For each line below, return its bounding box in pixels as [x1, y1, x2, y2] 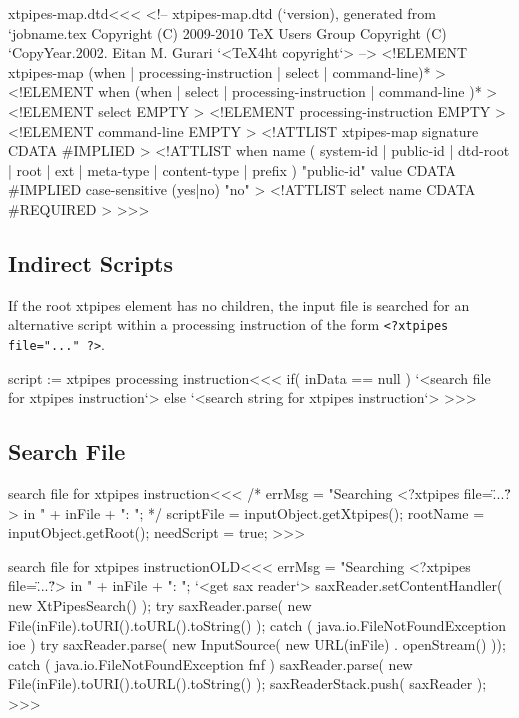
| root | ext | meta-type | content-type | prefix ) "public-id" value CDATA [8, 159, 456, 180]
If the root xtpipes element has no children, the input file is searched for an [8, 294, 470, 315]
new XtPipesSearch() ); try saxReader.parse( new [8, 595, 312, 615]
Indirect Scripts [8, 247, 174, 278]
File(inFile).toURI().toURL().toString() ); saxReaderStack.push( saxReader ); [8, 673, 487, 694]
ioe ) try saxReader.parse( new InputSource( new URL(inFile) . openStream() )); [8, 634, 506, 655]
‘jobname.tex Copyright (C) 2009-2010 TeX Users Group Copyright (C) [8, 22, 447, 43]
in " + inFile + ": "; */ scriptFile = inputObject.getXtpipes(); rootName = [23, 502, 485, 523]
